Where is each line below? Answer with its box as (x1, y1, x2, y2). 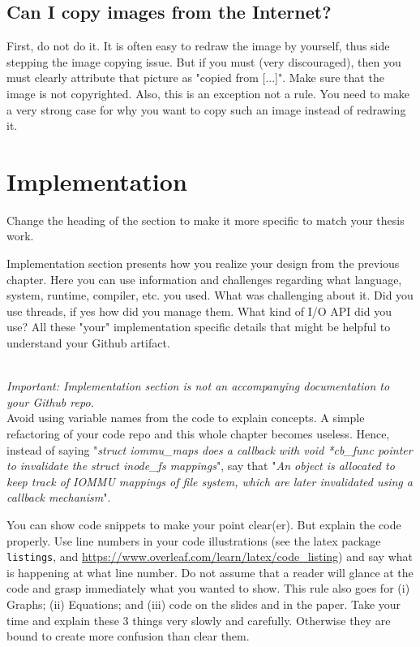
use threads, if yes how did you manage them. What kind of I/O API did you (6, 302, 392, 319)
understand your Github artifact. (6, 334, 170, 352)
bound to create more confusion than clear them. (6, 628, 250, 645)
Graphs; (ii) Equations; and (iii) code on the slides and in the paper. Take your (6, 596, 401, 613)
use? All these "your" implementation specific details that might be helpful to (6, 318, 391, 335)
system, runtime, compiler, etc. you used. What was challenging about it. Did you (6, 287, 414, 304)
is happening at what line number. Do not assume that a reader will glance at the (6, 563, 414, 580)
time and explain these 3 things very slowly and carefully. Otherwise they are (6, 611, 391, 628)
